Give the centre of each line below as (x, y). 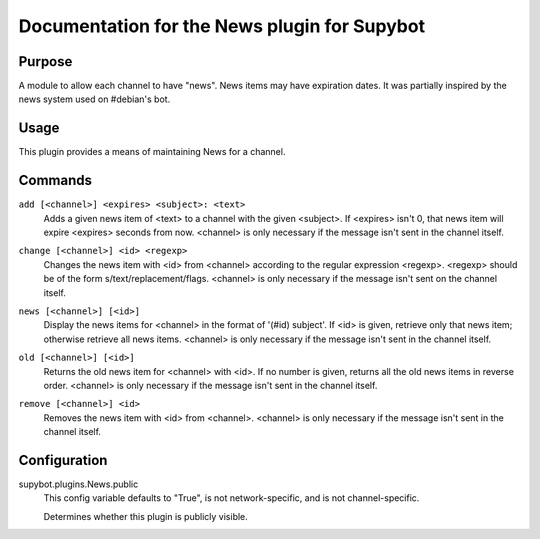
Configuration (63, 460)
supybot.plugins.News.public (78, 484)
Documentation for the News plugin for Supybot (221, 26)
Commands (55, 180)
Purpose (45, 61)
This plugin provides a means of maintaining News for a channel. (152, 152)
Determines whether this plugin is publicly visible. (146, 516)
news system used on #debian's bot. (94, 99)
